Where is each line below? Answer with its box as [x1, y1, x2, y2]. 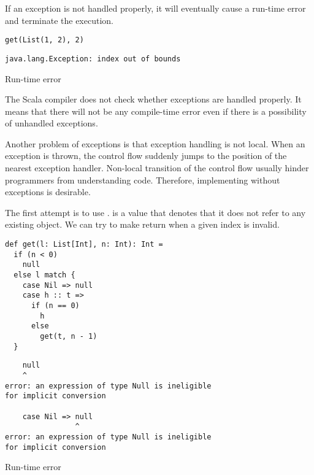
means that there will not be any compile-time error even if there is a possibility [5, 104, 307, 117]
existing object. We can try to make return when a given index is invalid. [5, 218, 280, 231]
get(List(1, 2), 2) [5, 36, 84, 45]
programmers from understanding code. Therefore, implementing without [5, 173, 280, 186]
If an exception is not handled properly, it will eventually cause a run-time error [5, 2, 306, 14]
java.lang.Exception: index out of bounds [5, 54, 181, 63]
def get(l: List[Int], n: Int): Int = [5, 240, 163, 249]
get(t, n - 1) [40, 331, 98, 341]
